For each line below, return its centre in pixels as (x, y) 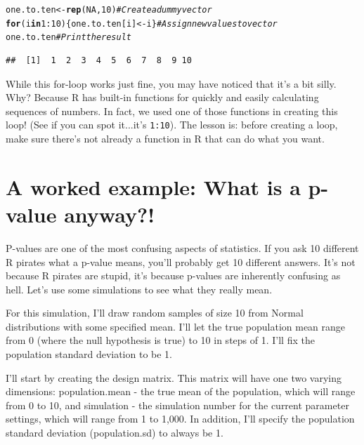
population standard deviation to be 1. (89, 354)
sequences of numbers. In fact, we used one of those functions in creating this (172, 111)
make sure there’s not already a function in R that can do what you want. (165, 138)
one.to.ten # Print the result (69, 38)
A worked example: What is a (153, 186)
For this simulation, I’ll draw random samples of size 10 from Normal (155, 313)
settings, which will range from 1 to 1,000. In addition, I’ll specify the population (180, 419)
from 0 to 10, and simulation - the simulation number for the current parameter (177, 405)
